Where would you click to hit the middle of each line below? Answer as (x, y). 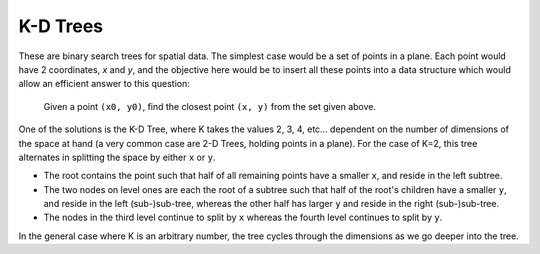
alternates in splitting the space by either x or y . (117, 157)
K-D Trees (61, 26)
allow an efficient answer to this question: (104, 84)
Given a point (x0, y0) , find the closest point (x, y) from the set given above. (210, 106)
